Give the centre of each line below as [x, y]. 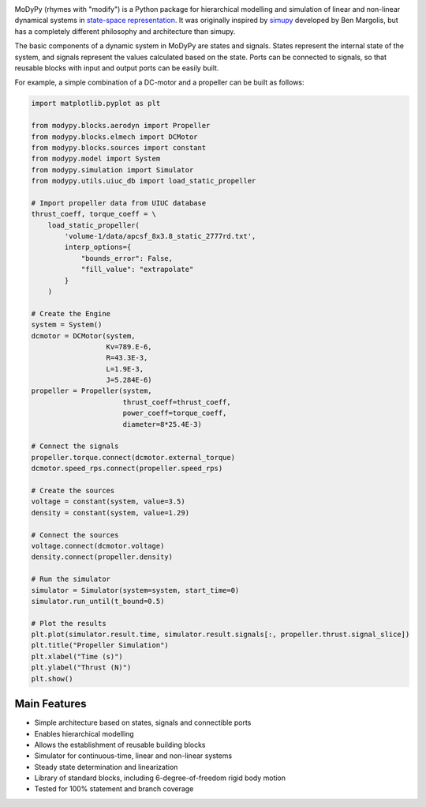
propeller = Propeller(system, [92, 391]
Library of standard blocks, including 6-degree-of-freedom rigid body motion [160, 778]
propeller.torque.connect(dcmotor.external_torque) [133, 457]
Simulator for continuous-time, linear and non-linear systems [133, 756]
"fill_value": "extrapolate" [137, 270]
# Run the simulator [71, 579]
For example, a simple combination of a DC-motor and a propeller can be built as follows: [159, 82]
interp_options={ [98, 247]
